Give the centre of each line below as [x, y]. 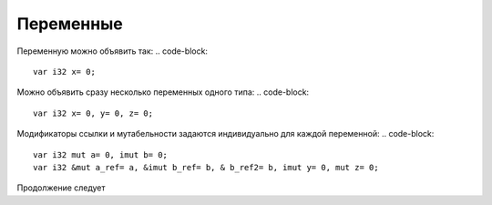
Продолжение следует [61, 188]
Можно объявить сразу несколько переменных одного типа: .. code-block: [163, 92]
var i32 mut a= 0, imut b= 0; [101, 154]
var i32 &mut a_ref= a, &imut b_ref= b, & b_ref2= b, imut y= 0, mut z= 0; [206, 167]
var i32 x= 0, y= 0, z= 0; [93, 113]
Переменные [70, 24]
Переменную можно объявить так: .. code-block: [113, 51]
